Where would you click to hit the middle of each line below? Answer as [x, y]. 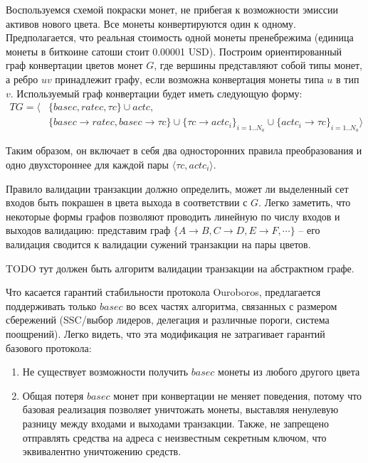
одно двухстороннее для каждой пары [88, 165]
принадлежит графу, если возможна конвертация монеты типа [189, 79]
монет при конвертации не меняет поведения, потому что [238, 395]
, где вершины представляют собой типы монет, [258, 65]
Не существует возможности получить [105, 372]
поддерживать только [51, 305]
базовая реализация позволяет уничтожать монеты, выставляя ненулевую [180, 409]
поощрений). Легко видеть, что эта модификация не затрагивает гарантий [165, 333]
